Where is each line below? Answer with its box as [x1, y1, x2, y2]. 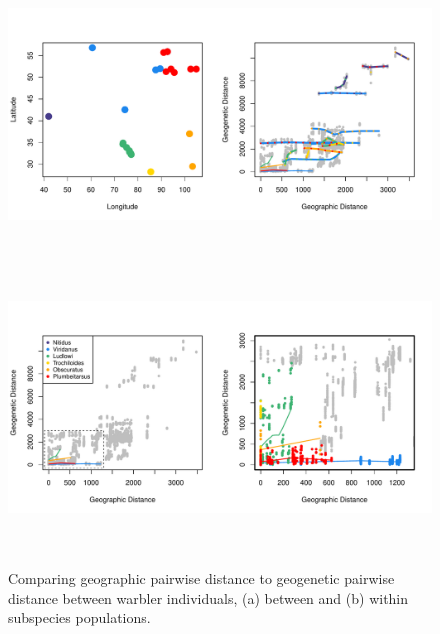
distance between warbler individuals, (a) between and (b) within [8, 587, 409, 608]
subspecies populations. [8, 607, 151, 628]
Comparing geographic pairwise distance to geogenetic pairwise [8, 568, 395, 589]
